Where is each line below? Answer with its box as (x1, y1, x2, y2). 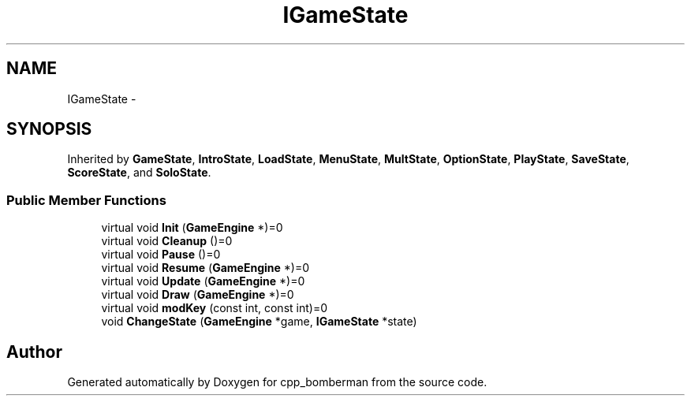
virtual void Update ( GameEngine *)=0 (101, 274, 305, 288)
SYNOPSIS (6, 119, 92, 140)
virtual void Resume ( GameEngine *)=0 (101, 261, 310, 275)
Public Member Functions (6, 192, 166, 208)
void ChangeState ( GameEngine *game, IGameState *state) (101, 315, 417, 329)
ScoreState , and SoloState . (67, 166, 211, 180)
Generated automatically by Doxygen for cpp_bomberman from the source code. (67, 375, 487, 389)
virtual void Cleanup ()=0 (101, 234, 233, 248)
